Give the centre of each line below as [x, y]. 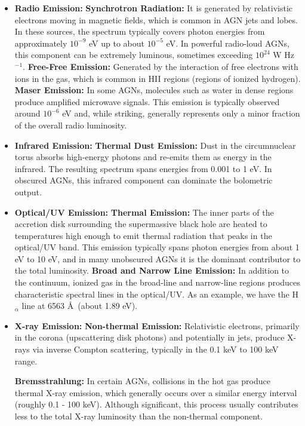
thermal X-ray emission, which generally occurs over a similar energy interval [156, 392]
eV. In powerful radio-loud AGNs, [228, 43]
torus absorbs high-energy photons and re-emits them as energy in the [143, 157]
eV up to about [116, 43]
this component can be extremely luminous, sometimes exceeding [134, 55]
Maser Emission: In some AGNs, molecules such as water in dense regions [154, 90]
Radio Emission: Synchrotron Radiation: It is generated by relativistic [154, 8]
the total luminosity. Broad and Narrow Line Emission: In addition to [152, 270]
